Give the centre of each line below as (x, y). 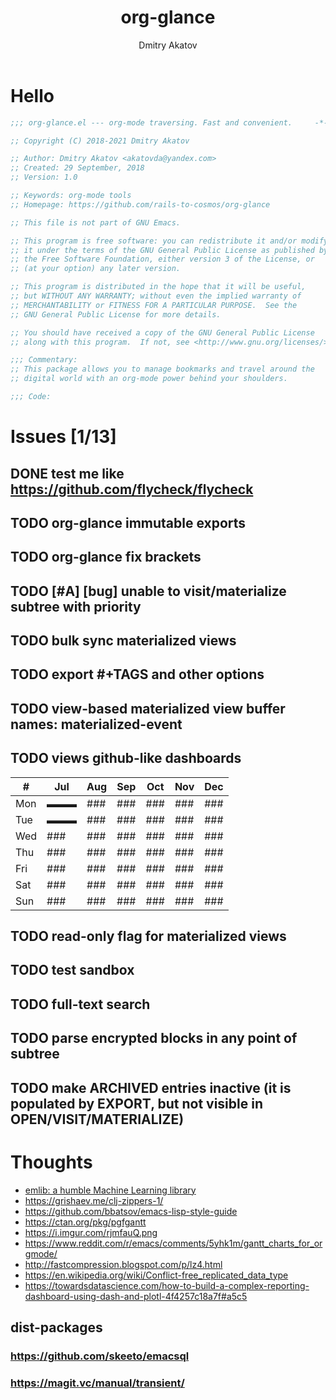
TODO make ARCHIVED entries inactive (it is (151, 1087)
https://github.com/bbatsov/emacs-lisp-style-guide (131, 1211)
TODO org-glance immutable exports (128, 522)
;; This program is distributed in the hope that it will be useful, (158, 287)
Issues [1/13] (63, 437)
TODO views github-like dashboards (126, 758)
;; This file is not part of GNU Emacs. (96, 222)
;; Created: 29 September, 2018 (77, 168)
